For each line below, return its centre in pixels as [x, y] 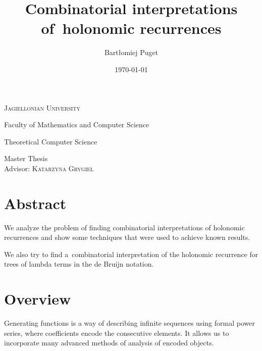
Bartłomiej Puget [131, 52]
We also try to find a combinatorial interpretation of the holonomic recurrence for [131, 254]
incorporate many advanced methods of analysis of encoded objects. [109, 343]
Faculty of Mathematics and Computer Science [77, 124]
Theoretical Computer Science [51, 141]
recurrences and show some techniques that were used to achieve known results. [127, 237]
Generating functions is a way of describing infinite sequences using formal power [129, 323]
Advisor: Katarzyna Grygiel [49, 168]
